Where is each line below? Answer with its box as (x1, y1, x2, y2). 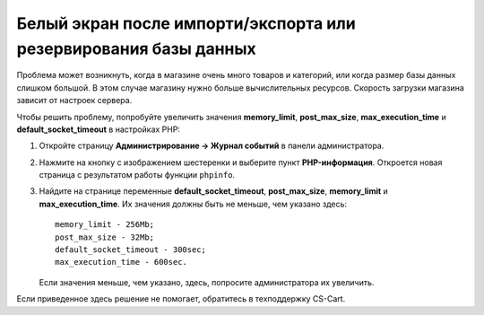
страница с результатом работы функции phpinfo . (39, 170, 236, 180)
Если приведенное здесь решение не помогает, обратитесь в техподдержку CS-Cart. (16, 293, 346, 304)
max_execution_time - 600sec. (55, 257, 188, 267)
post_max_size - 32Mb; (55, 232, 155, 242)
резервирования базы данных (16, 39, 257, 58)
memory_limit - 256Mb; (55, 220, 155, 230)
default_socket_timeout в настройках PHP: (16, 124, 181, 135)
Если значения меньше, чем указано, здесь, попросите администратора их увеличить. (39, 276, 375, 287)
